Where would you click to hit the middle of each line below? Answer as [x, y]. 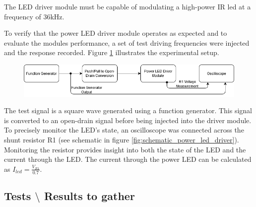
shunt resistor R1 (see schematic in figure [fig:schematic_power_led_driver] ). [122, 140]
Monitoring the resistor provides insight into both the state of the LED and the [125, 149]
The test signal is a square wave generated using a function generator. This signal [128, 110]
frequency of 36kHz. [34, 16]
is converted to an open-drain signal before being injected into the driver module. [128, 120]
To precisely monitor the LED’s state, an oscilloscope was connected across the [124, 130]
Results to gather [89, 196]
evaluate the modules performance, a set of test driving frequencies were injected [127, 42]
